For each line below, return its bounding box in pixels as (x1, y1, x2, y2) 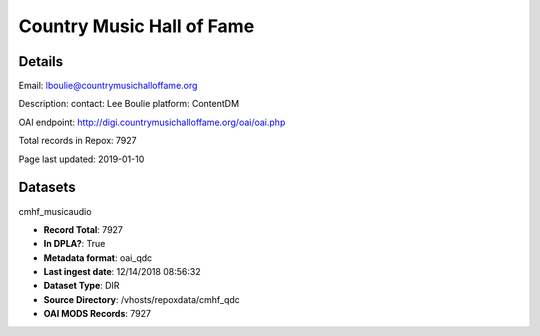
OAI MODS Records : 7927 (43, 308, 152, 320)
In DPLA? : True (43, 238, 106, 250)
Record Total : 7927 (43, 223, 124, 235)
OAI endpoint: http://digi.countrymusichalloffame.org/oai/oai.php (18, 116, 286, 128)
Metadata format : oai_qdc (43, 251, 153, 264)
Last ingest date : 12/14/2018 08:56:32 (43, 266, 202, 278)
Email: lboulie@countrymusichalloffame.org (18, 80, 198, 92)
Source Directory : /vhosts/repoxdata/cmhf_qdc (43, 293, 240, 305)
